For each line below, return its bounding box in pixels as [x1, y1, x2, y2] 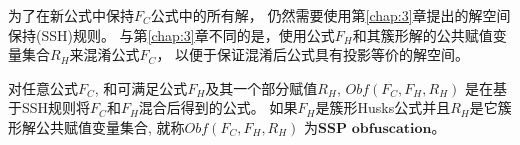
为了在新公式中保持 [8, 5, 134, 25]
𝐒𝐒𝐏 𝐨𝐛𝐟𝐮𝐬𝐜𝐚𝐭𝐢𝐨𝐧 [318, 121, 432, 136]
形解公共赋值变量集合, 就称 [8, 116, 185, 137]
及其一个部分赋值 [205, 77, 318, 98]
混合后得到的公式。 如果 [138, 97, 298, 118]
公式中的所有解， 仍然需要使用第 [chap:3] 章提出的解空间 [150, 5, 511, 25]
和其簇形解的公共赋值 [352, 24, 493, 45]
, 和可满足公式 [94, 77, 188, 98]
